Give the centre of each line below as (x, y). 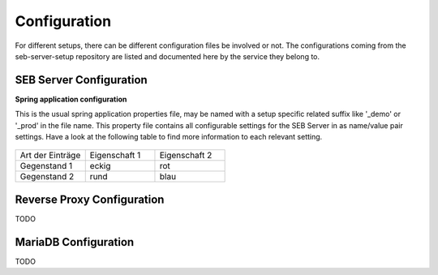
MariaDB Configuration (75, 242)
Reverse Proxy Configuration (90, 199)
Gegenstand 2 (47, 177)
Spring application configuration (71, 99)
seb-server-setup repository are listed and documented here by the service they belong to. (167, 56)
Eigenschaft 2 (186, 156)
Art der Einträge (50, 156)
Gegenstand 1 (46, 166)
